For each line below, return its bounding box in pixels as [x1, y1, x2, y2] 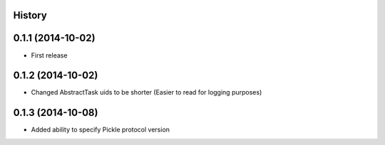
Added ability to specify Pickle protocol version [31, 125, 170, 134]
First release [31, 50, 68, 60]
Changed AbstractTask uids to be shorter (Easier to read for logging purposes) [31, 88, 262, 97]
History [13, 9, 48, 21]
